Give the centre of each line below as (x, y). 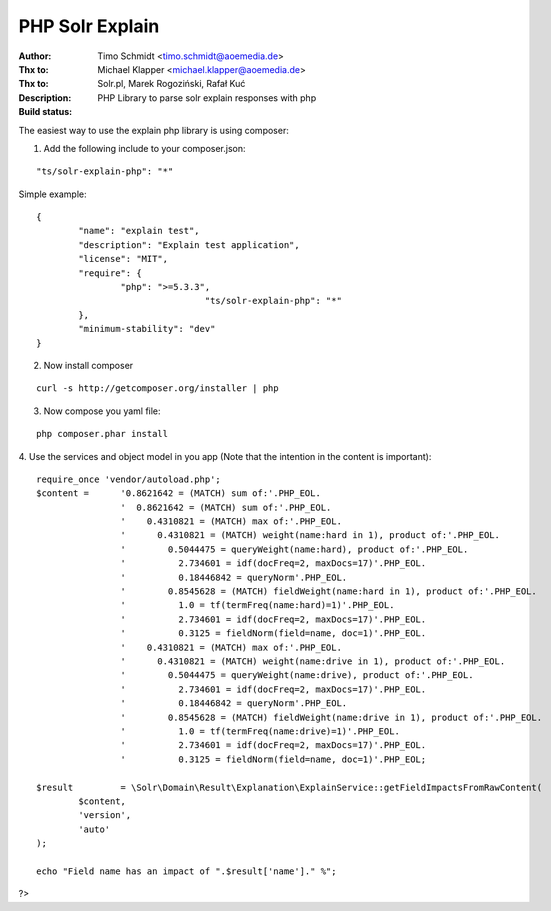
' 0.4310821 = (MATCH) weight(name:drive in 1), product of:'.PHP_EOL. (313, 661)
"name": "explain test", (139, 231)
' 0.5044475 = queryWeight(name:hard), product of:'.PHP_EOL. (294, 549)
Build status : (45, 112)
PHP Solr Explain (89, 26)
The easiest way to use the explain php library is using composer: (153, 130)
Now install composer (88, 365)
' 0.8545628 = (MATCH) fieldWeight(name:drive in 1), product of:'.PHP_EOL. (331, 717)
